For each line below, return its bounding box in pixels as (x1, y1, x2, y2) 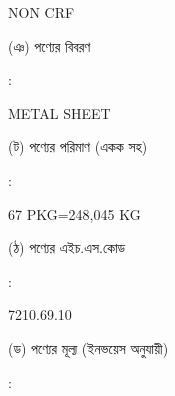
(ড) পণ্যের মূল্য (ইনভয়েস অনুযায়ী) (8, 337, 169, 358)
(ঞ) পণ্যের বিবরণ (8, 35, 91, 56)
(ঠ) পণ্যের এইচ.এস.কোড (8, 237, 126, 258)
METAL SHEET (8, 102, 111, 123)
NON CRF (8, 2, 75, 22)
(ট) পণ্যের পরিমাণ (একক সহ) (8, 136, 148, 157)
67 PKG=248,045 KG (8, 203, 141, 224)
